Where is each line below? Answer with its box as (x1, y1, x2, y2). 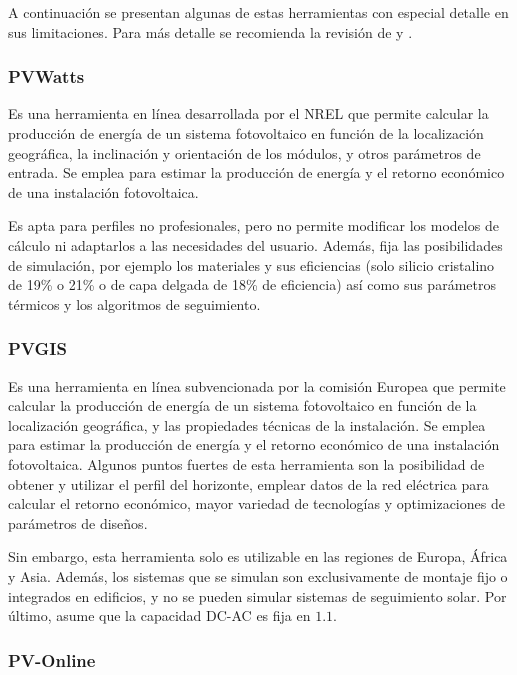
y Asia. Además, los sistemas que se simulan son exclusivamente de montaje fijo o (8, 565, 508, 586)
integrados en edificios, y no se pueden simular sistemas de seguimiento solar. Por (8, 585, 507, 606)
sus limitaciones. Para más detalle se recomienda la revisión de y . (8, 21, 413, 42)
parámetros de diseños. (8, 512, 148, 533)
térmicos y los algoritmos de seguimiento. (8, 293, 261, 314)
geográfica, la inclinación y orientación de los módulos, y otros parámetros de (8, 142, 481, 163)
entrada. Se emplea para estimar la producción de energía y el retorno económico (8, 162, 505, 183)
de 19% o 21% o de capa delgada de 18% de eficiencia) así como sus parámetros (8, 274, 496, 295)
